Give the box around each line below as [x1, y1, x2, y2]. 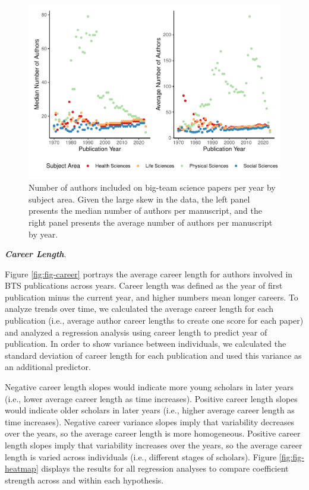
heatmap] [5, 462, 39, 475]
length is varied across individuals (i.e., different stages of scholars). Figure [5, 450, 277, 463]
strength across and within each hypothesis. [5, 473, 164, 486]
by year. [29, 227, 58, 240]
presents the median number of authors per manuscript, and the [29, 204, 262, 217]
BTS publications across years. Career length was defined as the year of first [5, 279, 283, 292]
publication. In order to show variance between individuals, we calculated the [5, 337, 286, 350]
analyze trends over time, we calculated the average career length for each [5, 302, 274, 315]
